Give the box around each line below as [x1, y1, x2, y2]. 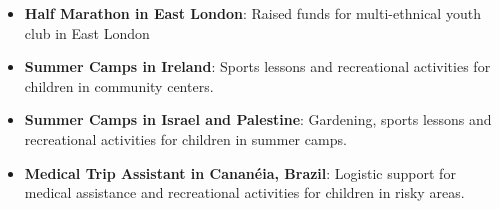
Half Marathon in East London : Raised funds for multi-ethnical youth [24, 3, 481, 23]
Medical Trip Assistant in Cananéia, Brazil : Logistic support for [24, 162, 456, 183]
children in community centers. [24, 75, 214, 96]
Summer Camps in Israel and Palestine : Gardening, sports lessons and [24, 109, 492, 130]
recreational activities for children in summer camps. [24, 128, 347, 149]
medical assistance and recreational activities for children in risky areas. [24, 182, 465, 203]
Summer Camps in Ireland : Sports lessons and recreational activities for [24, 56, 491, 77]
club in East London [24, 22, 150, 43]
